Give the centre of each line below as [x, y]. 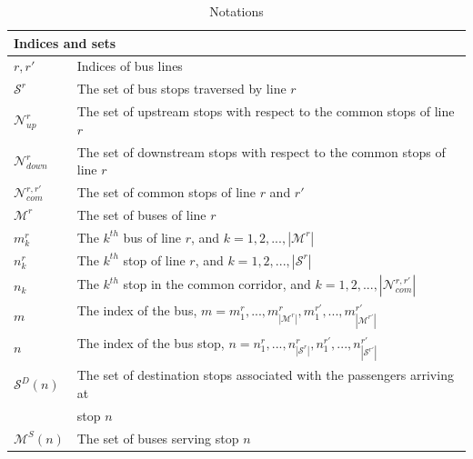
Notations [236, 11]
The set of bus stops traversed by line [181, 89]
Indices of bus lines [130, 66]
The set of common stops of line [166, 192]
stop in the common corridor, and [217, 284]
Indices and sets [65, 42]
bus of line [152, 237]
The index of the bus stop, [151, 342]
